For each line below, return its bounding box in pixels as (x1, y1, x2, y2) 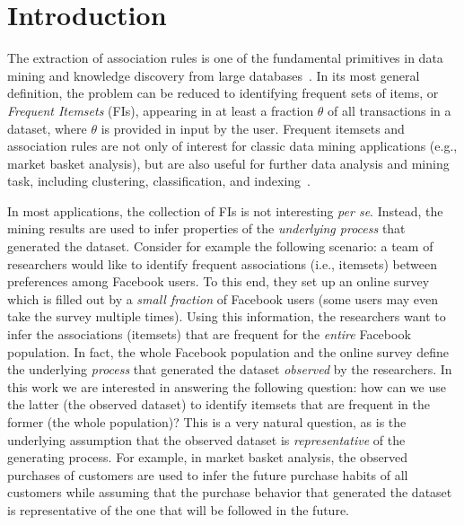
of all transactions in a (328, 101, 451, 119)
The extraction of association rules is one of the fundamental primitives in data (7, 48, 443, 67)
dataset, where (7, 118, 87, 137)
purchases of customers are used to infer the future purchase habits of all (7, 465, 408, 484)
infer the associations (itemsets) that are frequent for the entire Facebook (7, 325, 411, 344)
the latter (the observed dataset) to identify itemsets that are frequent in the (7, 395, 431, 414)
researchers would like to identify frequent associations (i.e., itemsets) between (7, 254, 437, 273)
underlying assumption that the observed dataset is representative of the (7, 430, 406, 449)
